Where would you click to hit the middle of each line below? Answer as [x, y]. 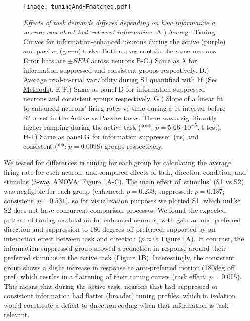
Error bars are [44, 60]
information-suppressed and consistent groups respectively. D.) [116, 70]
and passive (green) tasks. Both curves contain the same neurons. [121, 51]
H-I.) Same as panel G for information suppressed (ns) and [111, 136]
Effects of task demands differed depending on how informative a [119, 22]
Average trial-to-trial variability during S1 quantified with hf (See [121, 79]
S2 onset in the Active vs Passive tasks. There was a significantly [120, 117]
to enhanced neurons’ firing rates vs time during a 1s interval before [125, 108]
